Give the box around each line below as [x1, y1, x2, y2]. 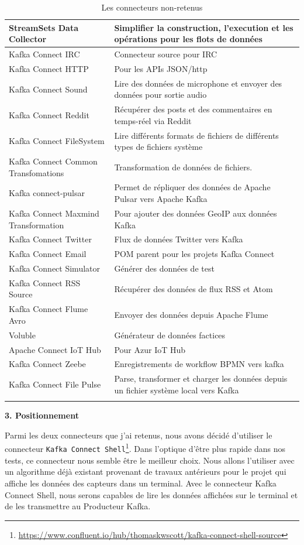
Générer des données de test [114, 262, 215, 275]
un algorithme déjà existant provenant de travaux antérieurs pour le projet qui [5, 465, 286, 478]
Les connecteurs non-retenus [101, 1, 203, 13]
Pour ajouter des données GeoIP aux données [114, 207, 277, 219]
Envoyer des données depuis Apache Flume [114, 309, 268, 321]
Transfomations [9, 166, 64, 179]
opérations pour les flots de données [114, 33, 262, 45]
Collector [9, 33, 47, 45]
